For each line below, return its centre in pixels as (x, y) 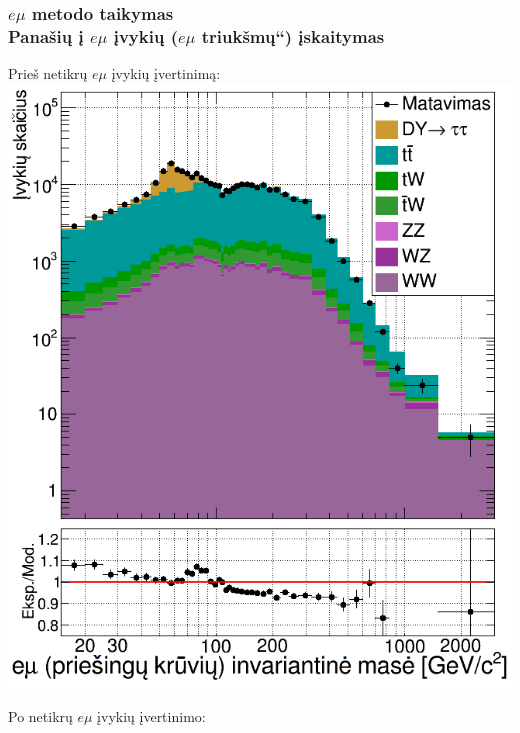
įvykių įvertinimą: (166, 73)
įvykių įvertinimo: (151, 716)
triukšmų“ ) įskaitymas (293, 35)
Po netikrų (40, 716)
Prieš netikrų (48, 73)
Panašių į (46, 35)
